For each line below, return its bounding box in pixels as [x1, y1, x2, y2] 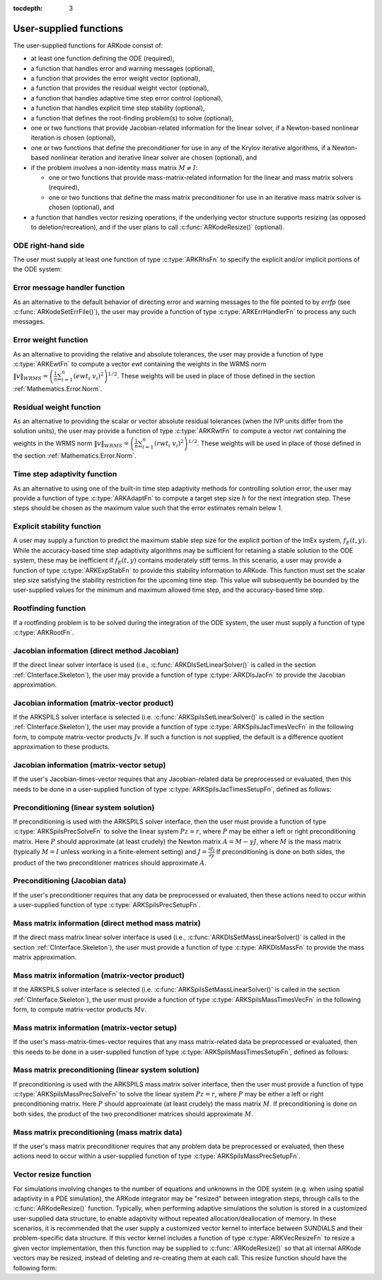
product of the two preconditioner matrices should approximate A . [13, 858, 207, 867]
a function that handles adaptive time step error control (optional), [30, 94, 223, 102]
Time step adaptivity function [13, 469, 117, 479]
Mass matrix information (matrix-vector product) [13, 970, 185, 980]
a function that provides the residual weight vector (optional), [30, 84, 209, 92]
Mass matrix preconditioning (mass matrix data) [13, 1127, 183, 1137]
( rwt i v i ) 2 [154, 438, 184, 449]
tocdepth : [13, 4, 43, 12]
